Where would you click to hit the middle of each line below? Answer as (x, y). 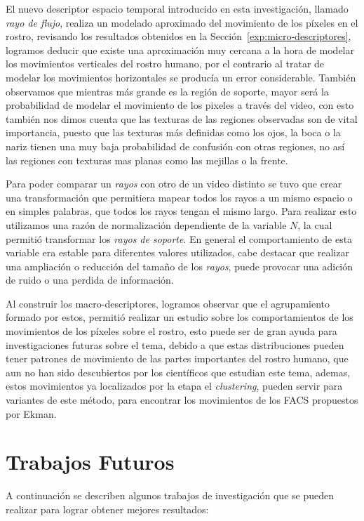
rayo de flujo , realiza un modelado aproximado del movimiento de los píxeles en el (182, 22)
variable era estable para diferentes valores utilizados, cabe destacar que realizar (177, 252)
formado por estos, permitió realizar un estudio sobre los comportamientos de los (180, 317)
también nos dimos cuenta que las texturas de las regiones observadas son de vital (182, 118)
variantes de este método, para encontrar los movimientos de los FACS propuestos (182, 400)
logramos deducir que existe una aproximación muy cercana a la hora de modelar (180, 50)
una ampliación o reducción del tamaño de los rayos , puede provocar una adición (180, 266)
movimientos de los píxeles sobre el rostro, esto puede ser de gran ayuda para (171, 331)
